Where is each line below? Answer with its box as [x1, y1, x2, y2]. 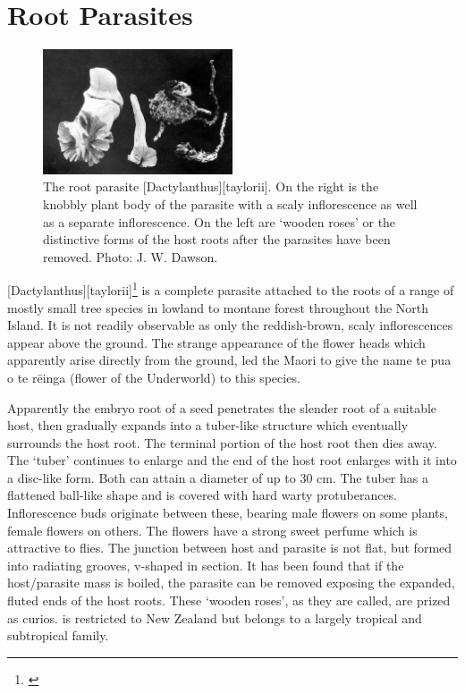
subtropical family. [7, 626, 109, 645]
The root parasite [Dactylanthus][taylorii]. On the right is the [43, 177, 379, 196]
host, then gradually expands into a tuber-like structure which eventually [7, 416, 409, 435]
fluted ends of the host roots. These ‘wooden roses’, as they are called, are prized [7, 591, 451, 610]
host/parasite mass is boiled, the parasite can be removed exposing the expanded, [7, 573, 455, 592]
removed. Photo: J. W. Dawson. [43, 247, 218, 266]
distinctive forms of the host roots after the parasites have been [43, 230, 391, 249]
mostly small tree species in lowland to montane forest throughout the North [7, 298, 429, 317]
